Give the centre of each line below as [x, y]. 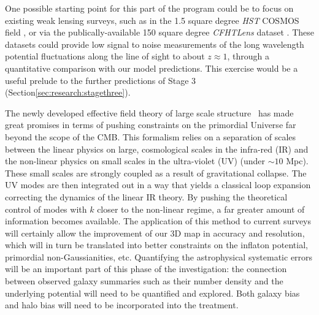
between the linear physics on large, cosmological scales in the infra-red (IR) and [157, 149]
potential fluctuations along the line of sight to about [105, 56]
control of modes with [46, 209]
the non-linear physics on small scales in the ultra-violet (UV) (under [135, 161]
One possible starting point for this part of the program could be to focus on [149, 8]
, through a [248, 56]
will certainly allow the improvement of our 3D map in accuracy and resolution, [155, 233]
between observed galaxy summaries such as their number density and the [144, 281]
